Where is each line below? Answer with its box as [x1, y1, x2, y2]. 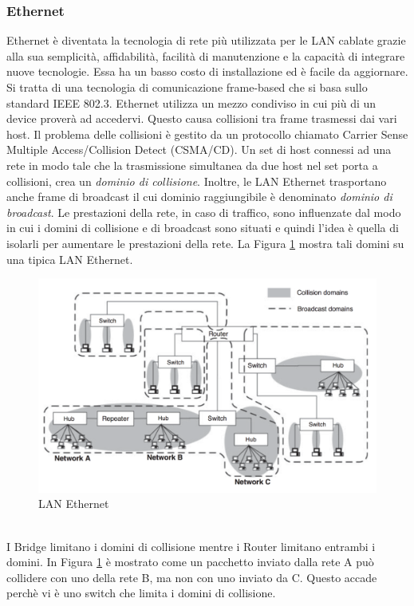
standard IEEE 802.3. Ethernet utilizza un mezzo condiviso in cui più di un [6, 94, 377, 111]
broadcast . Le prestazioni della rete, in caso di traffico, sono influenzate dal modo [6, 203, 401, 220]
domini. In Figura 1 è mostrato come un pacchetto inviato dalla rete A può [6, 553, 374, 570]
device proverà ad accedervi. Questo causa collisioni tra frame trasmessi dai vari [6, 110, 397, 127]
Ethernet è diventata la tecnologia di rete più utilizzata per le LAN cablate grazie [6, 32, 406, 49]
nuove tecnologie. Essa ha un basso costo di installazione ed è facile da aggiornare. [6, 63, 408, 80]
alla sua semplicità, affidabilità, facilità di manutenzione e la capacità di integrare [6, 47, 405, 64]
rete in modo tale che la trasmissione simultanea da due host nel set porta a [6, 156, 378, 173]
